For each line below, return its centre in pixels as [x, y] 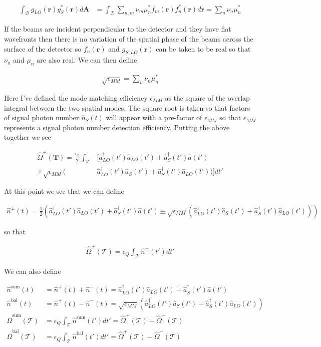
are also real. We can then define [87, 60]
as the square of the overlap [207, 97]
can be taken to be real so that [203, 48]
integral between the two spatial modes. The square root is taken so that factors [127, 107]
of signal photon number [42, 117]
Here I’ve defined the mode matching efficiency [76, 97]
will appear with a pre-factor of [154, 117]
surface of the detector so [43, 48]
